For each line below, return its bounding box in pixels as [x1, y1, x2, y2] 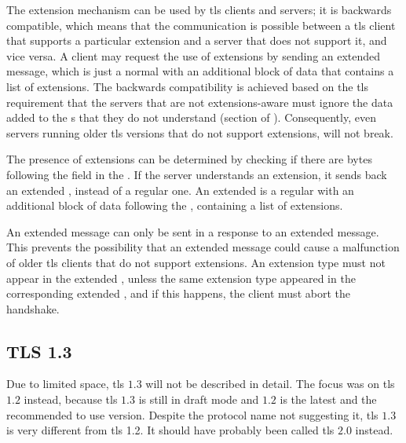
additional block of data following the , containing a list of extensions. [6, 197, 343, 214]
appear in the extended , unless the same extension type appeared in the [6, 269, 356, 286]
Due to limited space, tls [6, 375, 125, 392]
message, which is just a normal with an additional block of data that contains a [6, 63, 394, 79]
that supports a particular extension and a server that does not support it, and [6, 32, 387, 49]
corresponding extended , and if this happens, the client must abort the [6, 285, 350, 302]
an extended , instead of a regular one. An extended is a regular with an [6, 181, 354, 198]
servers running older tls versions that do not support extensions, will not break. [6, 124, 393, 141]
